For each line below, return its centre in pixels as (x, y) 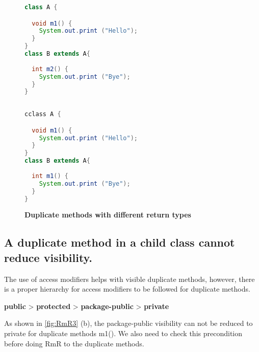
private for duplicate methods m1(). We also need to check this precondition (123, 333)
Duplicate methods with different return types (108, 215)
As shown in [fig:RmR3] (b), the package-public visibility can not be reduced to (128, 323)
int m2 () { (50, 69)
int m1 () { (50, 176)
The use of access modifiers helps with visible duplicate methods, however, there (129, 279)
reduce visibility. (48, 257)
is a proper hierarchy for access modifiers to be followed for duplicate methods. (127, 289)
